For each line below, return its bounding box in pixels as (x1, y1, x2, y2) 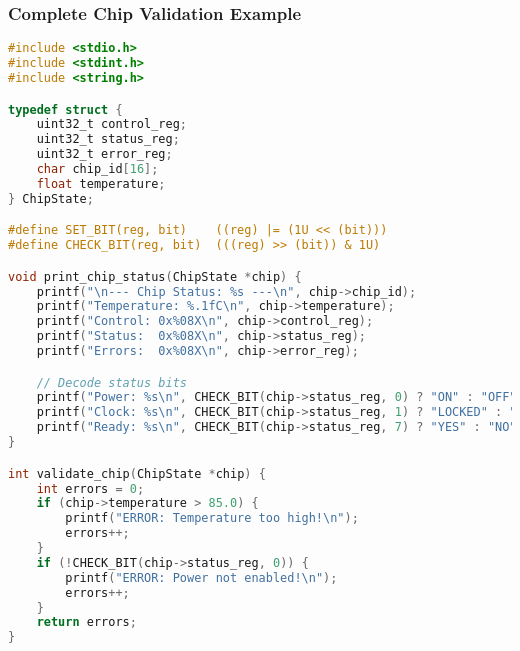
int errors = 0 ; (36, 481, 145, 496)
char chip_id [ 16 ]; (36, 162, 159, 176)
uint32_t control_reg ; (36, 117, 187, 132)
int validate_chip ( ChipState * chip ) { (8, 466, 266, 481)
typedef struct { (8, 102, 123, 117)
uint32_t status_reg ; (36, 132, 180, 147)
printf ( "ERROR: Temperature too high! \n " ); (65, 511, 359, 526)
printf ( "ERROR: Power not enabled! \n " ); (65, 570, 338, 585)
